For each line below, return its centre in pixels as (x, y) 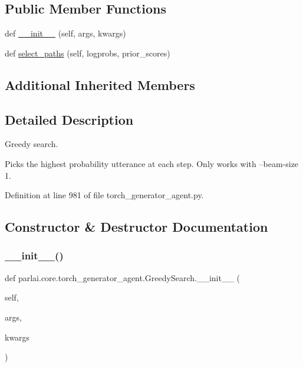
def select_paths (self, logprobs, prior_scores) (88, 53)
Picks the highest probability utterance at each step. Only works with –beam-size (152, 163)
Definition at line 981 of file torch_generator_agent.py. (104, 195)
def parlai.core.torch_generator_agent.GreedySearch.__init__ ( (123, 277)
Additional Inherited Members (100, 84)
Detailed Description (69, 119)
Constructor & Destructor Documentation (136, 227)
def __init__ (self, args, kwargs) (65, 33)
